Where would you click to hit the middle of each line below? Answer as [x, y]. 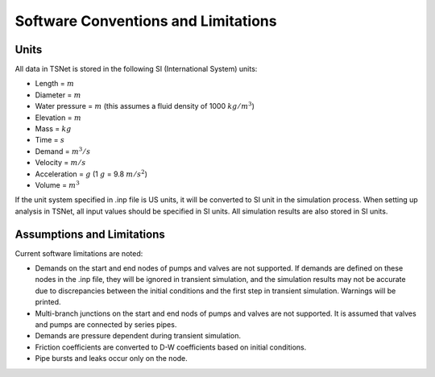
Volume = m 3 [57, 184]
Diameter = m [58, 95]
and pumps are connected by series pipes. [106, 325]
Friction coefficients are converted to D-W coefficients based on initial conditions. [171, 347]
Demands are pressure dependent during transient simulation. [138, 336]
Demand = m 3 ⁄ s [63, 151]
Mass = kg [53, 129]
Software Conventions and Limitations [146, 21]
